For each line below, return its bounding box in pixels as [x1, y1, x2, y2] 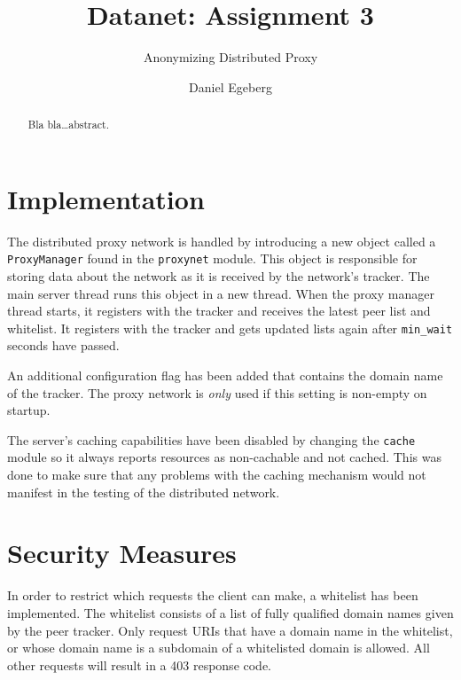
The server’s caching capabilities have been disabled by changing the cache [7, 430, 416, 449]
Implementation [7, 180, 205, 216]
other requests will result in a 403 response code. [7, 655, 272, 674]
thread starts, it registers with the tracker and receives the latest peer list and [7, 301, 431, 320]
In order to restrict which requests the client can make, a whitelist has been [7, 586, 418, 605]
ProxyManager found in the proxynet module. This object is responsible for [7, 249, 418, 268]
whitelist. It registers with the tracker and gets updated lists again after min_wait [7, 318, 453, 337]
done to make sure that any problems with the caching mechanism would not [7, 465, 426, 484]
